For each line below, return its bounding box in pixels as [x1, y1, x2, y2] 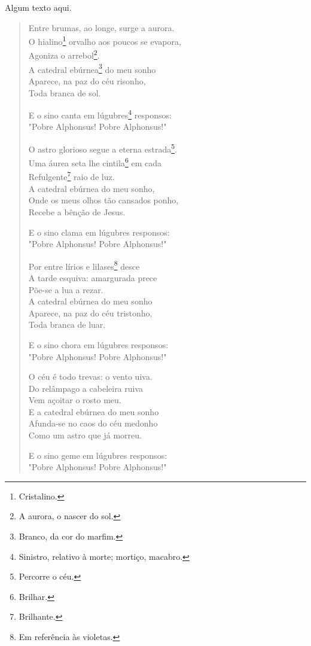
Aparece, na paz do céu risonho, [28, 74, 146, 87]
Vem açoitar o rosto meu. [28, 394, 121, 406]
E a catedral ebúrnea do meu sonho [28, 405, 159, 418]
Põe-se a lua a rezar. [28, 283, 103, 295]
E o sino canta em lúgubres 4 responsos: [28, 107, 172, 121]
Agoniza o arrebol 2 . [28, 47, 100, 62]
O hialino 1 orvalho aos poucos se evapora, [28, 33, 181, 47]
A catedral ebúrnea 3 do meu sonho [28, 61, 156, 75]
